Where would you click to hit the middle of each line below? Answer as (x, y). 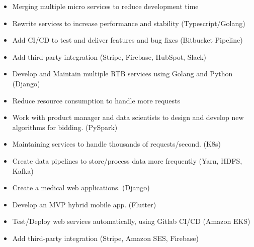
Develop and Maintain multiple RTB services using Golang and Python (122, 74)
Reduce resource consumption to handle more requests (96, 100)
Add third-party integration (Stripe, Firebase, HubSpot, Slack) (109, 56)
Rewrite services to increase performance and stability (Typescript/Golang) (129, 23)
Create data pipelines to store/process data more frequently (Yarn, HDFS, (127, 160)
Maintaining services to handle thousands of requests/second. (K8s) (116, 144)
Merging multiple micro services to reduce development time (105, 6)
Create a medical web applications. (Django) (81, 188)
